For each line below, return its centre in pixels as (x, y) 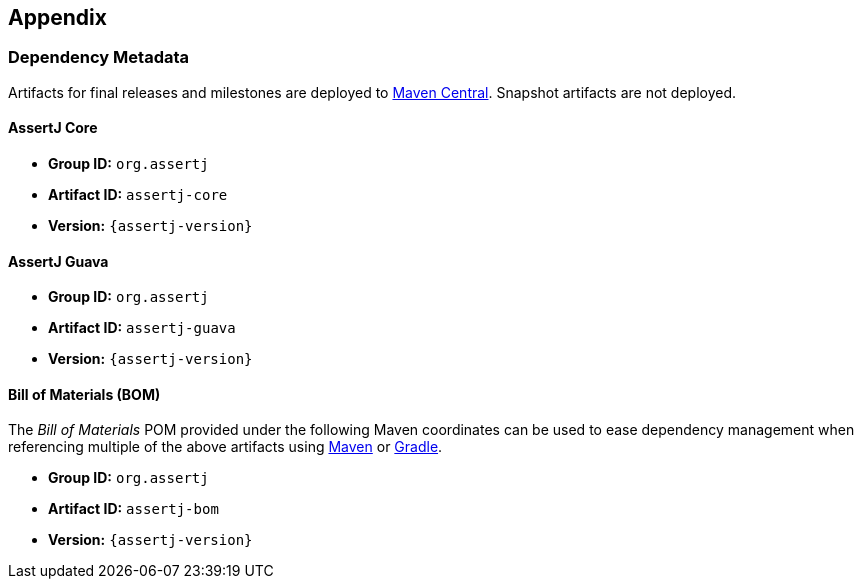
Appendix (57, 17)
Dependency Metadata (99, 57)
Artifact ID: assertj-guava (142, 328)
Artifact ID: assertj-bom (133, 509)
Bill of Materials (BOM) (84, 394)
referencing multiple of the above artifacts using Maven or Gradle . (225, 447)
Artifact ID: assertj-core (138, 195)
